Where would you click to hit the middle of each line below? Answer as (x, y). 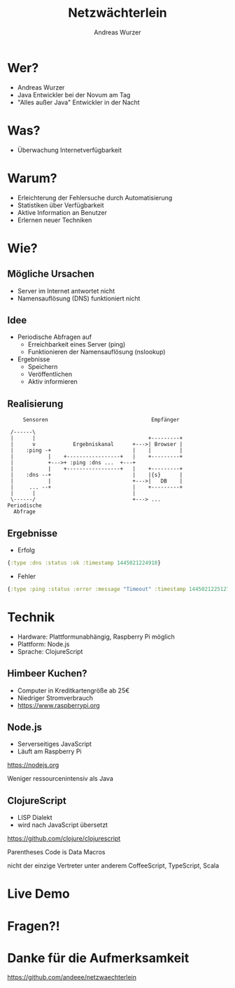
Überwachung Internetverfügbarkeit (70, 150)
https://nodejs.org (33, 765)
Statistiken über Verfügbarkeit (60, 205)
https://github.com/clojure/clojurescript (64, 839)
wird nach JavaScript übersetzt (63, 825)
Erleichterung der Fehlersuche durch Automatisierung (95, 197)
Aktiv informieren (53, 382)
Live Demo (38, 894)
